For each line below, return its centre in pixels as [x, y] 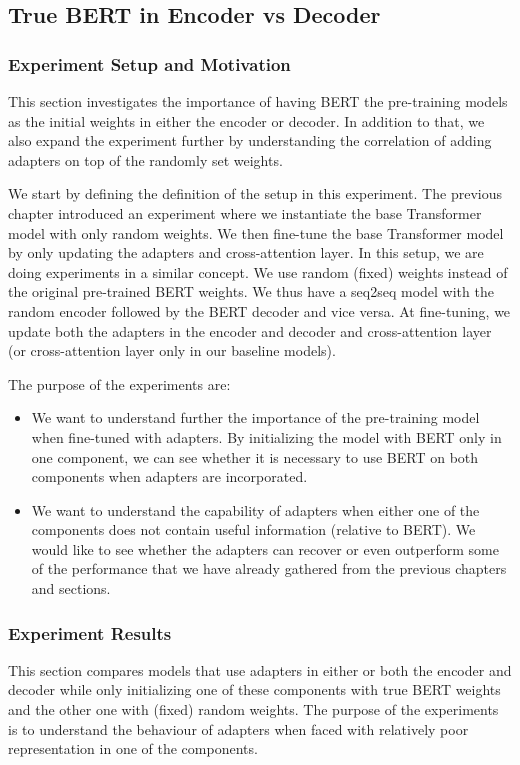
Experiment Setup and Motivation [149, 63]
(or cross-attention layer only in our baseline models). [172, 350]
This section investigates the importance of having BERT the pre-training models [258, 101]
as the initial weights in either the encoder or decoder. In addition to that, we [246, 120]
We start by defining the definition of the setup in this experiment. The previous [255, 193]
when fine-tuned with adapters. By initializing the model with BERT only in [266, 436]
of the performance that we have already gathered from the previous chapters [269, 568]
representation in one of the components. [133, 748]
